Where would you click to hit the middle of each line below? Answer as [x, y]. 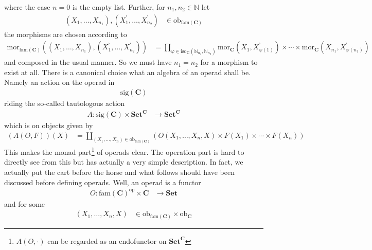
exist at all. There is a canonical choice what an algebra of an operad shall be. [128, 72]
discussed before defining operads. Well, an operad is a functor [103, 182]
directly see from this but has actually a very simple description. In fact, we [124, 162]
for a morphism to [229, 62]
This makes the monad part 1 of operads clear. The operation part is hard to [124, 151]
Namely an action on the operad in [59, 82]
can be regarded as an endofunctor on [107, 240]
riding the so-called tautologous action [65, 103]
